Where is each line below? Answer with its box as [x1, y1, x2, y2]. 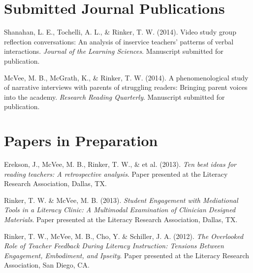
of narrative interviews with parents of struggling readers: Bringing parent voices [4, 82, 248, 92]
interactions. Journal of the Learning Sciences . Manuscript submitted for [4, 46, 223, 56]
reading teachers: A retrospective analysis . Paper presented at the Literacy [4, 168, 228, 179]
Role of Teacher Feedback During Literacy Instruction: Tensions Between [4, 240, 224, 251]
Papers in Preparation [4, 130, 158, 151]
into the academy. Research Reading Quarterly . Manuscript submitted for [4, 91, 225, 102]
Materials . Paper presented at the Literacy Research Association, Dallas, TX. [4, 214, 238, 224]
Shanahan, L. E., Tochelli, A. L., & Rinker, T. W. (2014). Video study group [4, 27, 236, 37]
